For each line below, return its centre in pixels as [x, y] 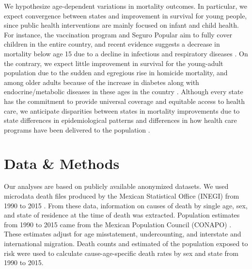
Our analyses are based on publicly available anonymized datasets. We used [116, 186]
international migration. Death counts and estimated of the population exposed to [126, 243]
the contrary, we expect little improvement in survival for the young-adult [114, 63]
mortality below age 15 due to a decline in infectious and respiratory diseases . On [126, 53]
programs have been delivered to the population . [77, 129]
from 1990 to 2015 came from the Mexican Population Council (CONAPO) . [118, 224]
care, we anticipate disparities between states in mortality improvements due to [122, 110]
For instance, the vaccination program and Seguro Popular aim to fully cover [118, 34]
